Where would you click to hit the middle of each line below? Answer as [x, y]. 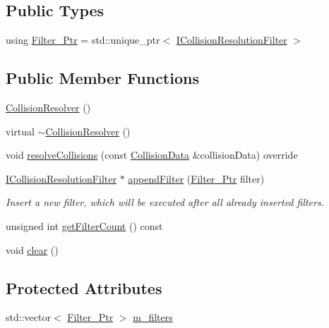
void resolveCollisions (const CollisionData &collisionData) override [152, 155]
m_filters [153, 317]
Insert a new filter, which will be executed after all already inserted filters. [165, 202]
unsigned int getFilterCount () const [84, 225]
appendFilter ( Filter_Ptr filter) [196, 178]
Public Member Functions [102, 78]
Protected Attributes [84, 287]
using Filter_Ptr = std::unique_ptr [83, 40]
